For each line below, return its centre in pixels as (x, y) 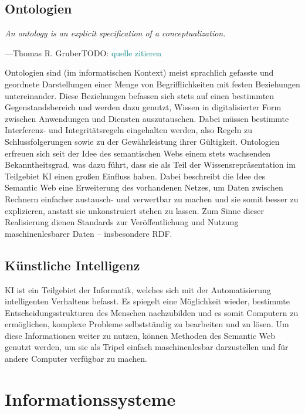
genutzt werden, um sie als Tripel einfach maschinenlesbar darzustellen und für (147, 347)
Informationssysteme (90, 398)
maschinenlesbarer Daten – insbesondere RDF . (89, 233)
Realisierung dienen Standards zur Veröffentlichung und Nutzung (122, 222)
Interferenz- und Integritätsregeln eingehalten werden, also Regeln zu (129, 130)
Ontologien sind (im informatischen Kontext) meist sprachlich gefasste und (139, 72)
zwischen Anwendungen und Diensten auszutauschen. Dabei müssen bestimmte (147, 118)
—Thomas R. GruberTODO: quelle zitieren (83, 52)
